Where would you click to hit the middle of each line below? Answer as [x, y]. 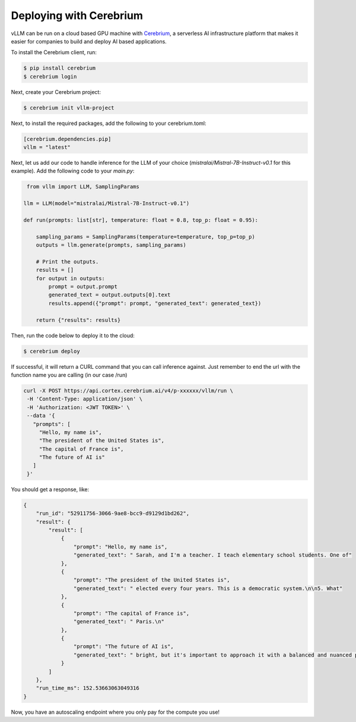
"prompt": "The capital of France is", [131, 613]
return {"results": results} [78, 320]
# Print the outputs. [67, 261]
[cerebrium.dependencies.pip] [67, 139]
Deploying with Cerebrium [77, 15]
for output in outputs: [70, 278]
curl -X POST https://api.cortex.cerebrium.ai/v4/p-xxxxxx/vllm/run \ [128, 390]
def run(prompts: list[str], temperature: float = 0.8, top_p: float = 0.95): [141, 220]
